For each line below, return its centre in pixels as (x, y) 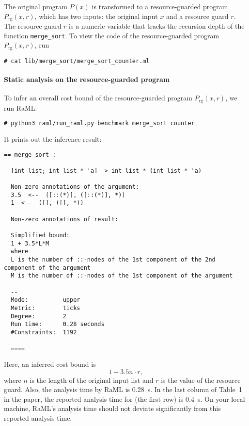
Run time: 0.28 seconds (58, 324)
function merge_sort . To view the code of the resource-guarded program (112, 35)
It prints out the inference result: (53, 139)
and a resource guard (197, 16)
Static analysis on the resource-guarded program (87, 79)
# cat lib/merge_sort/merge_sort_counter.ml (77, 61)
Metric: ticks (46, 308)
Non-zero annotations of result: (65, 219)
